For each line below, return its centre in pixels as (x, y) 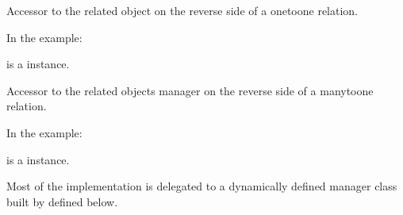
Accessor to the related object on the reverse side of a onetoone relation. (182, 10)
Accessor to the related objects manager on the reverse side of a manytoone (190, 90)
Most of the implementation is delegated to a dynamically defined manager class (202, 186)
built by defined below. (62, 201)
